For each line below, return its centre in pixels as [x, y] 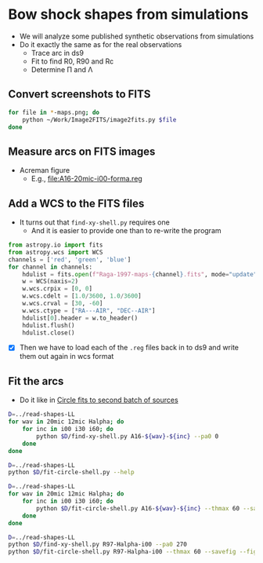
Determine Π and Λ [62, 69]
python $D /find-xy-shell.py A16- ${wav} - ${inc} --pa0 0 [128, 436]
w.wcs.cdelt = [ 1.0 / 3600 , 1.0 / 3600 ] [82, 296]
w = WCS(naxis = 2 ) [50, 281]
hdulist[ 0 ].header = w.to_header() [80, 318]
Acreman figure [45, 170]
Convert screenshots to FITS [79, 95]
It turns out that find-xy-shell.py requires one [94, 222]
